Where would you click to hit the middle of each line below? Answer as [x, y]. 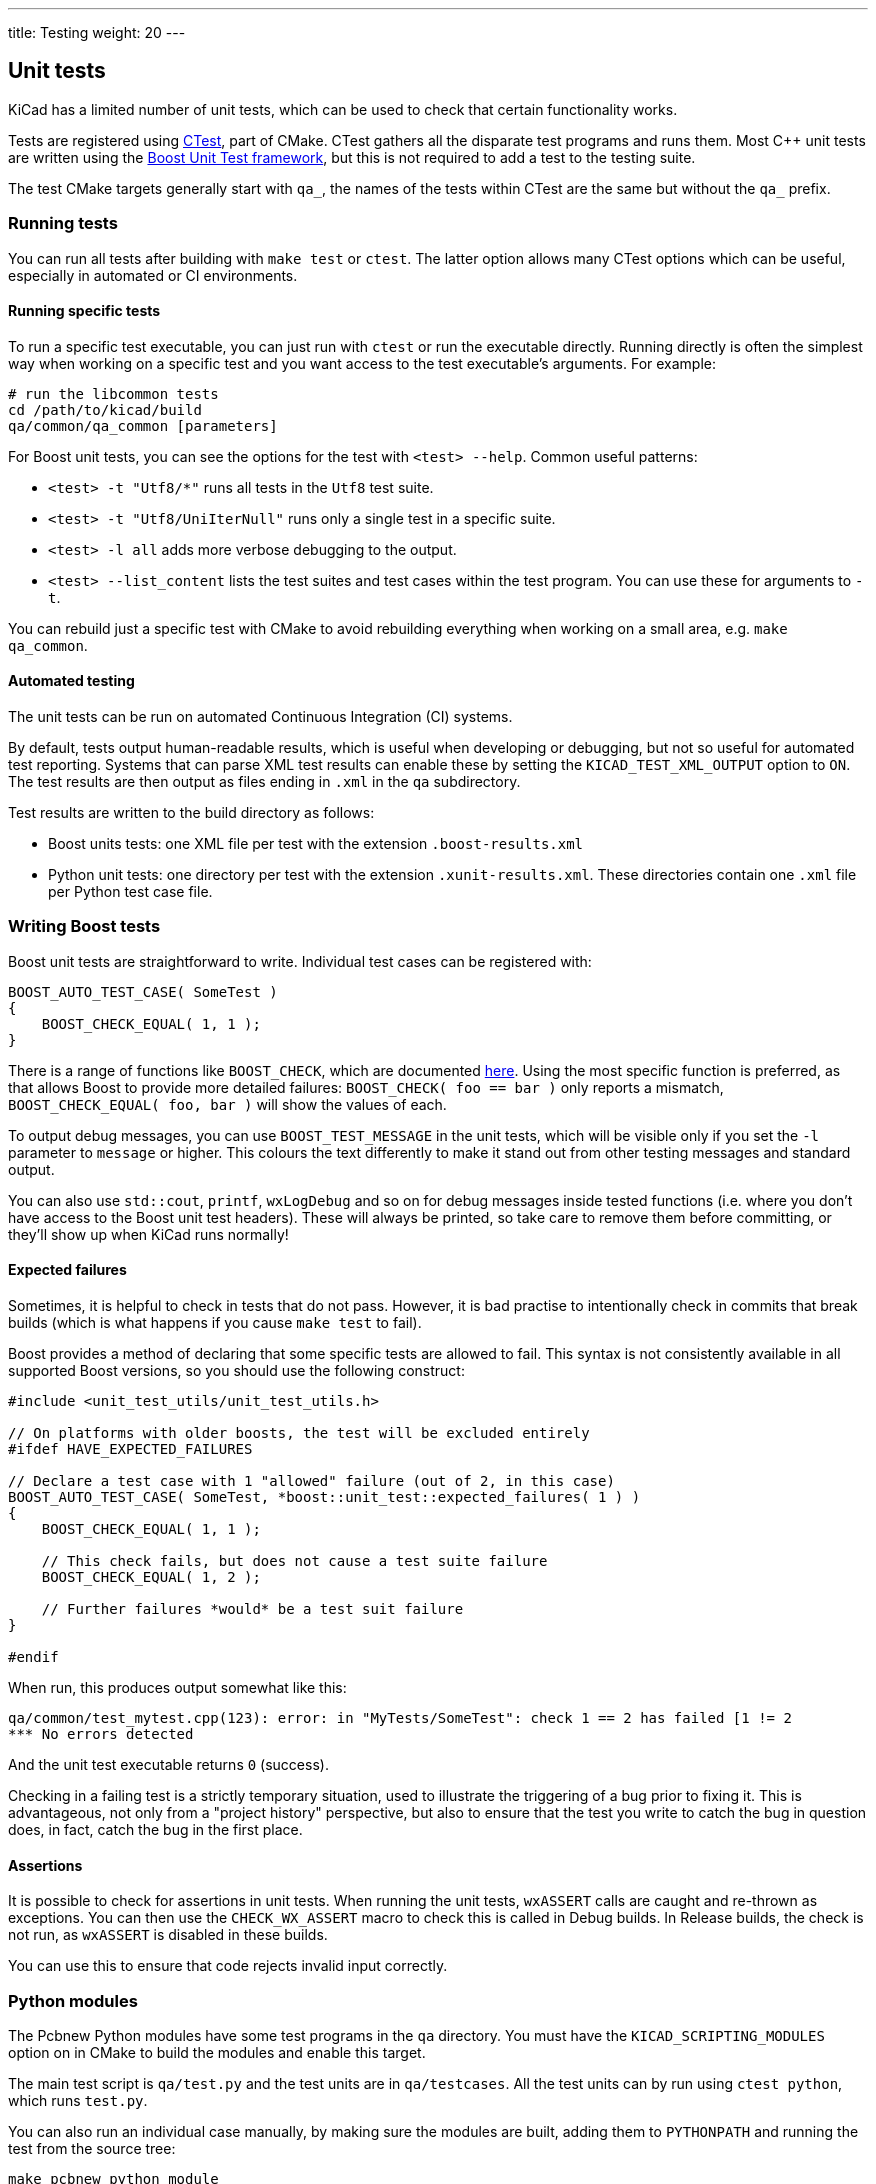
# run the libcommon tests [113, 393]
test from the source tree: [92, 2148]
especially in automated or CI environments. [153, 275]
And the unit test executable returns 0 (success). [168, 1764]
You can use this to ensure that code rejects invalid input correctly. [228, 1966]
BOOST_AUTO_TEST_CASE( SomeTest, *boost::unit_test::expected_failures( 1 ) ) [324, 1497]
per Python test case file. [130, 892]
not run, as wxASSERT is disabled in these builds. [168, 1935]
